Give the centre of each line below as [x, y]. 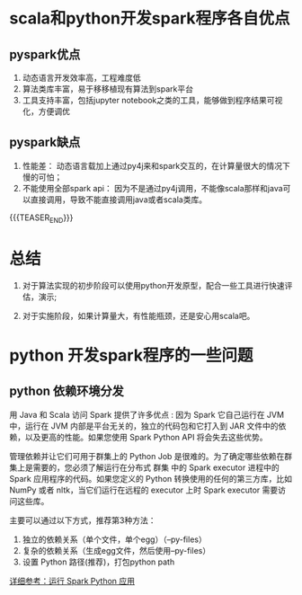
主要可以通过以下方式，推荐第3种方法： [83, 520]
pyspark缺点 [45, 142]
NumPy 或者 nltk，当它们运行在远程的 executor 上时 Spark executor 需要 [144, 490]
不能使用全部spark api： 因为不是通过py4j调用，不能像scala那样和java [152, 188]
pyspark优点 [45, 54]
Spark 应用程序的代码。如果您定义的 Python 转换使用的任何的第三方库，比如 [151, 478]
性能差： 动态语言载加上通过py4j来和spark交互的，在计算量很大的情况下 [156, 165]
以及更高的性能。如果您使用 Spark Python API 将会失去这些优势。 [146, 437]
